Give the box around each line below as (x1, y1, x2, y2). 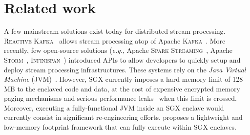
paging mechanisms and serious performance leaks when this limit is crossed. (4, 93, 237, 103)
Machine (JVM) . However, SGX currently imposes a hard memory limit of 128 (4, 74, 243, 84)
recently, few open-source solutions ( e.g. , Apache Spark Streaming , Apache (4, 45, 232, 55)
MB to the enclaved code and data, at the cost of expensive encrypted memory (4, 83, 240, 93)
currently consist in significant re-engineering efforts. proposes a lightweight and (4, 112, 243, 122)
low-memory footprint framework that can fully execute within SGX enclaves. (4, 122, 236, 132)
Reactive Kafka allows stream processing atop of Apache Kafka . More (4, 35, 226, 45)
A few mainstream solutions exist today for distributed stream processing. (4, 26, 226, 36)
